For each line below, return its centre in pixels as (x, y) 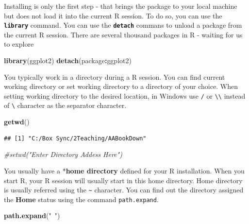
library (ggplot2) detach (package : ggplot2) (68, 60)
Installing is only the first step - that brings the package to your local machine (121, 6)
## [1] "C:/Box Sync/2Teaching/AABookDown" (75, 138)
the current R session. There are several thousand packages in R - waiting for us (123, 34)
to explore (19, 44)
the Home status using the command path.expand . (81, 199)
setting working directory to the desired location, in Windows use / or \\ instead (125, 95)
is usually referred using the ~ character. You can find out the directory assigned (124, 190)
